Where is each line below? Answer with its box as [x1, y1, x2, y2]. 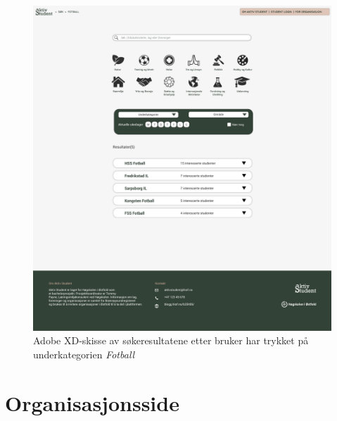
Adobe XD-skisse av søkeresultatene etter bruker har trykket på [33, 333, 309, 348]
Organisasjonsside [5, 388, 179, 417]
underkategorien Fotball [33, 347, 135, 362]
